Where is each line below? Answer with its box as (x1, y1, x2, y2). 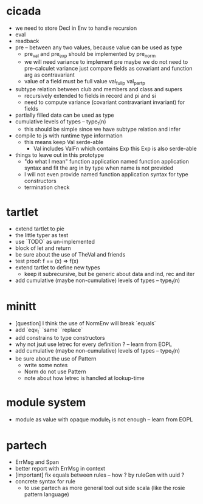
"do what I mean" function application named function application (24, 158, 190, 165)
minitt (6, 300, 36, 314)
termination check (24, 184, 70, 191)
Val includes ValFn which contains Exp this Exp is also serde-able (33, 145, 197, 153)
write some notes (24, 361, 68, 368)
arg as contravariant (24, 71, 75, 78)
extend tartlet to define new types (15, 264, 100, 271)
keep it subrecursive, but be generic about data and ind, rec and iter (24, 271, 195, 278)
